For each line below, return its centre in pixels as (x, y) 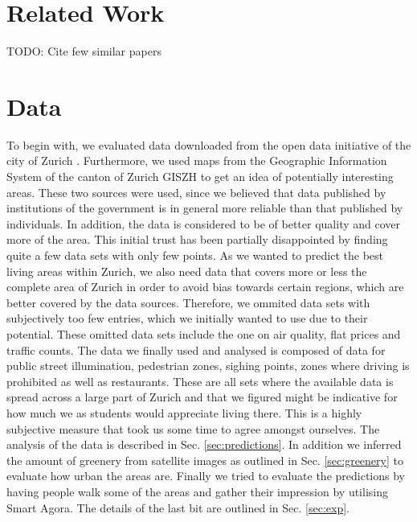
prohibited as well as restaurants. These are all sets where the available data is (200, 381)
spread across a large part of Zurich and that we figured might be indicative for (202, 397)
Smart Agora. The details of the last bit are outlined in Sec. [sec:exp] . (178, 507)
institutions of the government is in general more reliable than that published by (205, 208)
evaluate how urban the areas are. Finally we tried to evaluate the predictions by (206, 476)
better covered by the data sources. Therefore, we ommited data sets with (188, 302)
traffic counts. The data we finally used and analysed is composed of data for (196, 349)
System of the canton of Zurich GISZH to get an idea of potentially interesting (200, 177)
